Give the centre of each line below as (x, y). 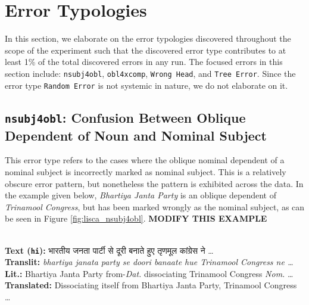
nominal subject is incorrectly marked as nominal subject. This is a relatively (146, 171)
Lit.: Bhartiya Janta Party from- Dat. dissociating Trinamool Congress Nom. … (149, 273)
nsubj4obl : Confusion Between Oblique (125, 117)
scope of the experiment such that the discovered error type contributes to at (146, 50)
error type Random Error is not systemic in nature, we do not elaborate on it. (146, 85)
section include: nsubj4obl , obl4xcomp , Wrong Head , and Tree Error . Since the (150, 73)
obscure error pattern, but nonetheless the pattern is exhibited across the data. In (154, 183)
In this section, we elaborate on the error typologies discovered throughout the (148, 38)
